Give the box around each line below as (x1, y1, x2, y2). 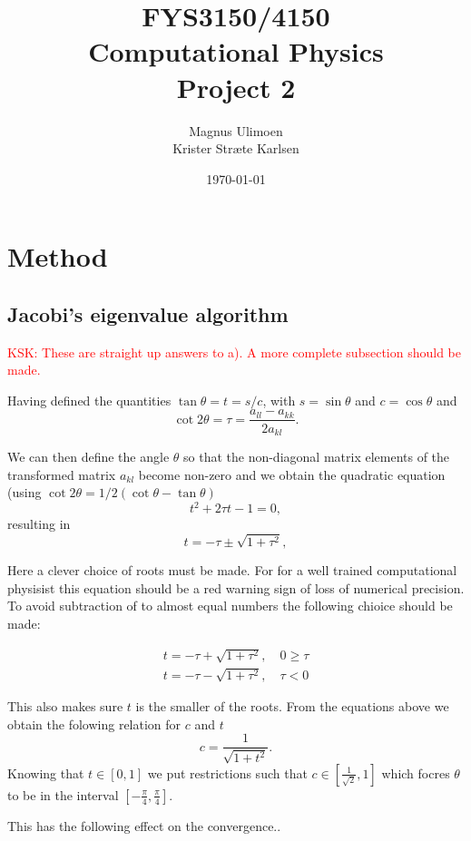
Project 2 (176, 68, 296, 105)
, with (262, 390, 296, 409)
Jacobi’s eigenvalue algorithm (7, 299, 289, 328)
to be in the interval (7, 785, 119, 804)
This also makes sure (7, 697, 123, 716)
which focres (381, 763, 450, 782)
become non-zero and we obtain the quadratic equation (138, 465, 446, 484)
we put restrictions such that (147, 763, 308, 782)
